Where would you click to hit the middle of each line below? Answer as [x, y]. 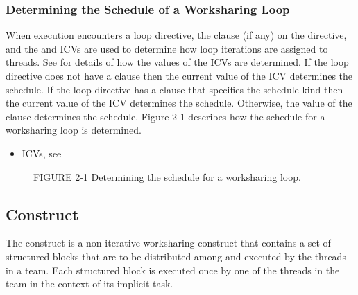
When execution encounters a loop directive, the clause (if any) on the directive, [176, 35]
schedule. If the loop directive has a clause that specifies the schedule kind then [174, 89]
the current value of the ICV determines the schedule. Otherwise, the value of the [179, 103]
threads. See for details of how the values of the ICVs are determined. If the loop [177, 62]
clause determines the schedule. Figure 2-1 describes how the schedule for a [165, 116]
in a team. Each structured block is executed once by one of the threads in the [173, 270]
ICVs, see [42, 153]
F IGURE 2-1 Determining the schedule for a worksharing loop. [167, 176]
